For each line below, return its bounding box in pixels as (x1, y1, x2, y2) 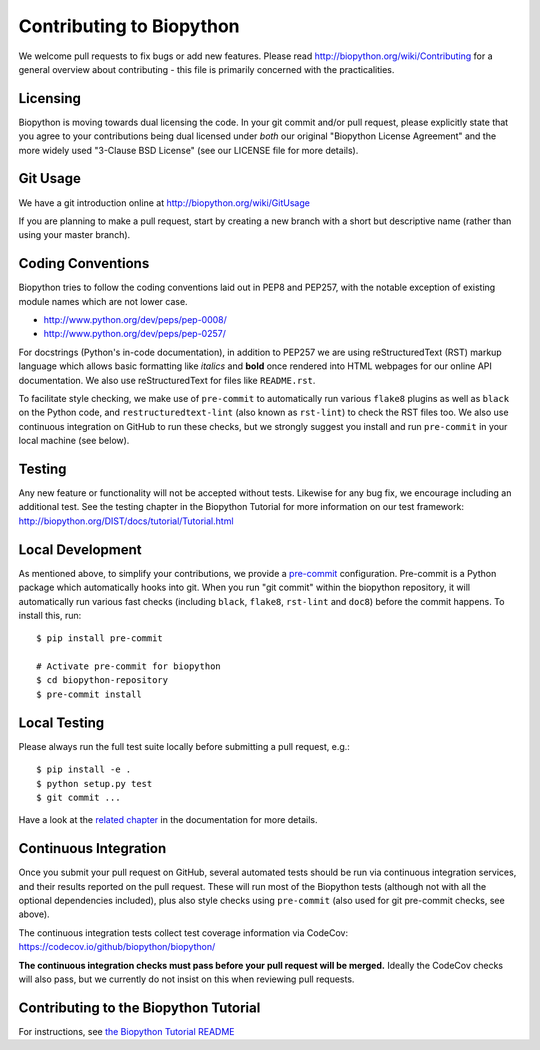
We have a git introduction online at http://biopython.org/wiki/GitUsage (18, 196, 310, 209)
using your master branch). (18, 229, 131, 241)
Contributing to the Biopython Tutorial (18, 999, 261, 1016)
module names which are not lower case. (18, 295, 189, 307)
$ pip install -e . (36, 764, 132, 775)
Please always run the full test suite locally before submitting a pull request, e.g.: (18, 740, 350, 752)
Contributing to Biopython (18, 15, 240, 37)
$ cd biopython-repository (36, 675, 169, 686)
